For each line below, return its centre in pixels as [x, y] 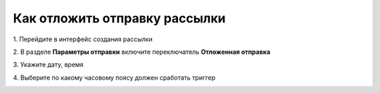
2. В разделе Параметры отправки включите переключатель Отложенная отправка [142, 52]
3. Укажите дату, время [48, 65]
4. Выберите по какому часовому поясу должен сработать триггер [114, 78]
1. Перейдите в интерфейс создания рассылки [83, 39]
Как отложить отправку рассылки [119, 18]
